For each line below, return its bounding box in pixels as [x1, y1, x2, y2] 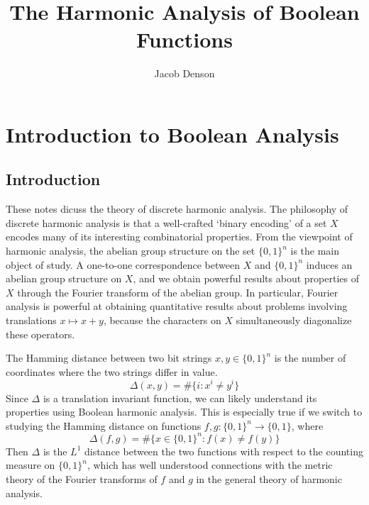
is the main [290, 243, 340, 258]
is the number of [274, 350, 346, 365]
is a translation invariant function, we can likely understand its [43, 390, 317, 405]
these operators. [6, 326, 75, 341]
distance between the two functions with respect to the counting [84, 443, 363, 458]
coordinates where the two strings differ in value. [6, 364, 218, 379]
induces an [306, 257, 353, 272]
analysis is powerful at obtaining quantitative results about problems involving [6, 299, 348, 313]
